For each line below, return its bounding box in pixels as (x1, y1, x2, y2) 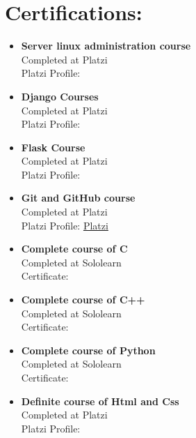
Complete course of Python (21, 342, 156, 357)
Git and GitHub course (21, 190, 136, 205)
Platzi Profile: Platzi (21, 218, 108, 232)
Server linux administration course (21, 38, 191, 53)
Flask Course (21, 139, 85, 154)
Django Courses (21, 89, 99, 103)
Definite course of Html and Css (21, 393, 179, 408)
